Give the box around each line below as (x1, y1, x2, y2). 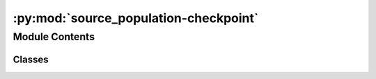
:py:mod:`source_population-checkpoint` (13, 10, 259, 26)
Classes (13, 53, 49, 65)
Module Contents (13, 30, 95, 43)
